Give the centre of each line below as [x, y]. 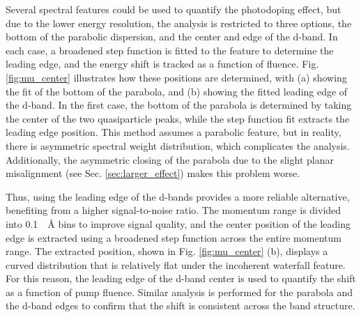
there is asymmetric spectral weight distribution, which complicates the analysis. [178, 145]
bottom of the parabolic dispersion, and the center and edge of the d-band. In [172, 37]
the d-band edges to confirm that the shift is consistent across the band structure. [180, 306]
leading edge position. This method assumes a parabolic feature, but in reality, [174, 132]
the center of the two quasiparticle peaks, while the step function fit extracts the [178, 118]
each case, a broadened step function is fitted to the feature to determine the [170, 50]
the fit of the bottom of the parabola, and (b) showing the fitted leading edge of [177, 91]
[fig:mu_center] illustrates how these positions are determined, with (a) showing [176, 77]
